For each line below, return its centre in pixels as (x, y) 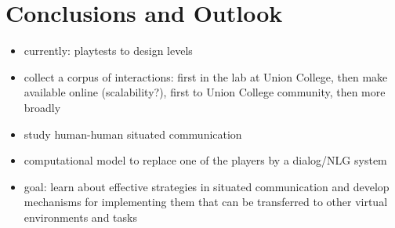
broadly (42, 107)
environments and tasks (80, 217)
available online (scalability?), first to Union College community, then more (205, 92)
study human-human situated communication (133, 134)
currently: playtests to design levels (108, 51)
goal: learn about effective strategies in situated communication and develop (207, 186)
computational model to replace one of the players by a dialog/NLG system (205, 160)
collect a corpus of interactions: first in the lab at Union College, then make (206, 76)
